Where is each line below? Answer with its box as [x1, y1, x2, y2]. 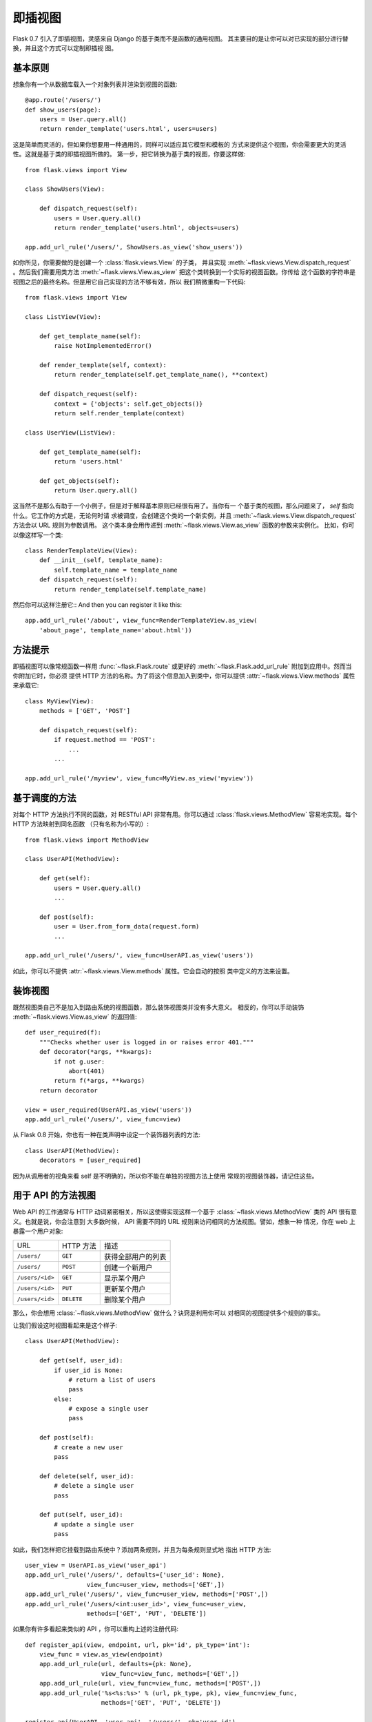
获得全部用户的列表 [104, 1252, 167, 1261]
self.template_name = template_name [54, 566, 178, 574]
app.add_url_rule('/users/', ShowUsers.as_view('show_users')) [25, 243, 243, 251]
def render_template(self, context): [39, 362, 167, 369]
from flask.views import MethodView [25, 836, 149, 844]
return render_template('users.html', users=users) [39, 125, 218, 133]
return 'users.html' [54, 457, 123, 465]
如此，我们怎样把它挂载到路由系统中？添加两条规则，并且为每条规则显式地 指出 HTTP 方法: [12, 1545, 271, 1553]
